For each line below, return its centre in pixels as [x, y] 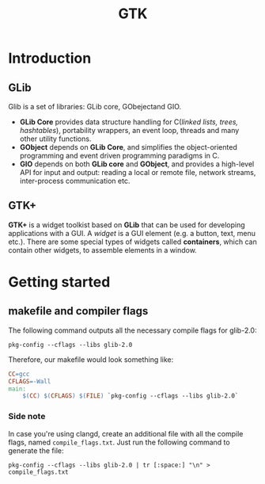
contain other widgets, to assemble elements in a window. [103, 250]
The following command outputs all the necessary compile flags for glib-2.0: [132, 330]
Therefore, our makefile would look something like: [91, 359]
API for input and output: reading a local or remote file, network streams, [138, 172]
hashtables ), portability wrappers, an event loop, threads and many [129, 130]
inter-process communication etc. [75, 181]
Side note [27, 417]
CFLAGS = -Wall [30, 381]
